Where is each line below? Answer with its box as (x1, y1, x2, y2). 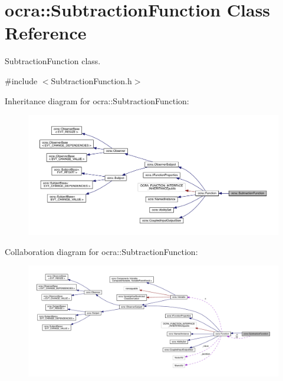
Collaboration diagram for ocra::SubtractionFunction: (5, 245, 198, 257)
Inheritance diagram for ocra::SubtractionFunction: (5, 94, 189, 107)
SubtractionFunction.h (51, 74, 132, 87)
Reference (5, 21, 87, 45)
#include (5, 74, 38, 87)
